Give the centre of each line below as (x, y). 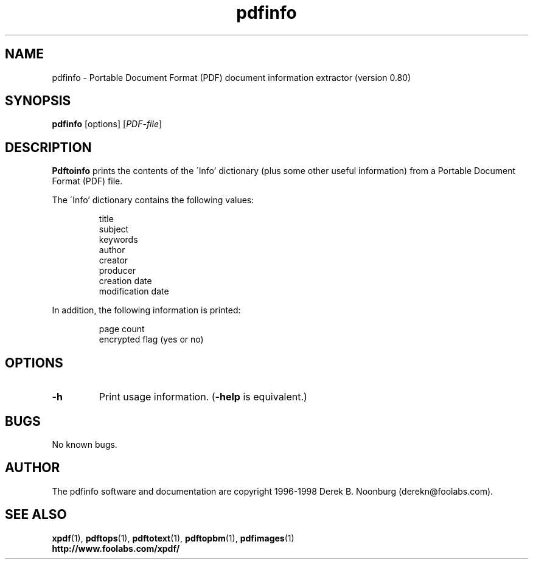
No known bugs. (85, 444)
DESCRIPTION (48, 147)
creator (113, 260)
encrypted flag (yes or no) (151, 339)
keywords (118, 240)
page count (122, 329)
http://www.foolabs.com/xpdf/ (116, 548)
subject (114, 229)
